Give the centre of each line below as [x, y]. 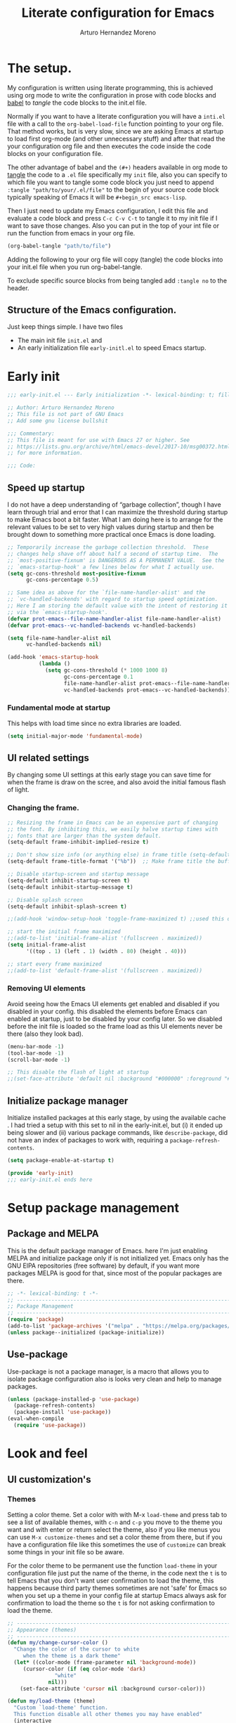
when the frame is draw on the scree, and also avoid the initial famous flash [117, 782]
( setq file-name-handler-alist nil [59, 638]
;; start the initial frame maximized [64, 932]
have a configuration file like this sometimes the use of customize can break [117, 1545]
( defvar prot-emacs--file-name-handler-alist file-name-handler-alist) [114, 619]
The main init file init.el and [60, 340]
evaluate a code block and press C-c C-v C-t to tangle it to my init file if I [112, 218]
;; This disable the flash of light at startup [78, 1072]
